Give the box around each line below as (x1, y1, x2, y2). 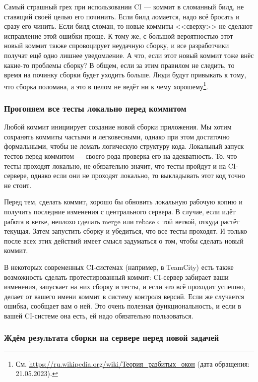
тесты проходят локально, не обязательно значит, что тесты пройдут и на (4, 160, 226, 171)
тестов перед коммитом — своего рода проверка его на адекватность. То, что (4, 151, 237, 161)
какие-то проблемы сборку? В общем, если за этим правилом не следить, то (4, 60, 235, 70)
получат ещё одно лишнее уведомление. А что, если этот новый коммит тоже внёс (4, 50, 254, 60)
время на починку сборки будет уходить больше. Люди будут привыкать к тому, (4, 69, 247, 80)
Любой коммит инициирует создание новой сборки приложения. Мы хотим (4, 122, 232, 132)
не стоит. (4, 180, 32, 190)
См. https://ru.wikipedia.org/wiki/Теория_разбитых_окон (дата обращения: (15, 358, 250, 369)
